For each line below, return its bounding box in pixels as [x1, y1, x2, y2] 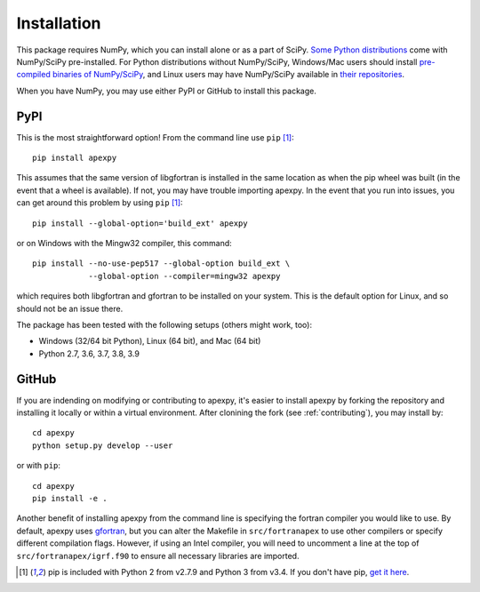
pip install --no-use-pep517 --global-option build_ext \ [32, 259, 291, 268]
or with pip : [16, 460, 61, 471]
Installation [16, 13, 101, 33]
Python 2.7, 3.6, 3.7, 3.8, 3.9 [38, 348, 140, 359]
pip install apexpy [32, 153, 117, 164]
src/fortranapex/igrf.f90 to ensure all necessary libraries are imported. [16, 550, 300, 561]
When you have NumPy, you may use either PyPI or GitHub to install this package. [16, 85, 317, 96]
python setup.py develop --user [32, 440, 173, 451]
